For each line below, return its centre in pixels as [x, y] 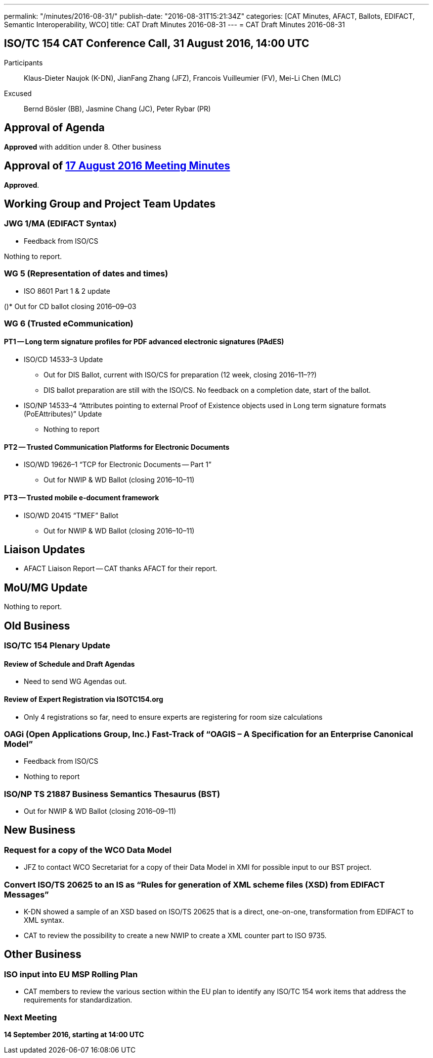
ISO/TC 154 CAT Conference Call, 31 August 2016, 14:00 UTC [157, 44]
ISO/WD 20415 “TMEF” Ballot [71, 515]
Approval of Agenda [54, 128]
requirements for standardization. [78, 1000]
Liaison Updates [44, 549]
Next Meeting [31, 1017]
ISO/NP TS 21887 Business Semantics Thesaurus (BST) [112, 794]
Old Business [37, 626]
